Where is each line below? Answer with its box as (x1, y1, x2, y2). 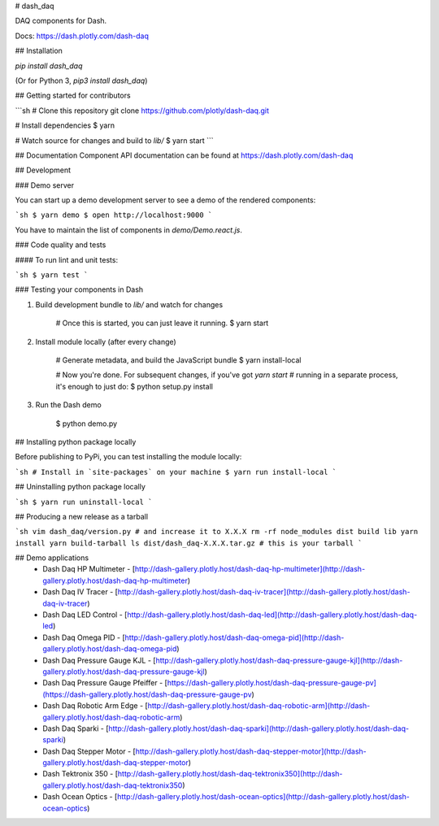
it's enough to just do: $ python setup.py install (55, 381, 213, 391)
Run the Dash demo (35, 400, 102, 410)
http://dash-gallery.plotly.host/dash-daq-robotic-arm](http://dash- (147, 701, 371, 711)
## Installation (15, 46, 63, 56)
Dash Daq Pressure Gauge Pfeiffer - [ (42, 678, 168, 688)
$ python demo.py (55, 419, 118, 428)
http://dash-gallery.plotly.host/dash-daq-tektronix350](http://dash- (117, 769, 343, 779)
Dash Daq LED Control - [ (42, 610, 128, 619)
